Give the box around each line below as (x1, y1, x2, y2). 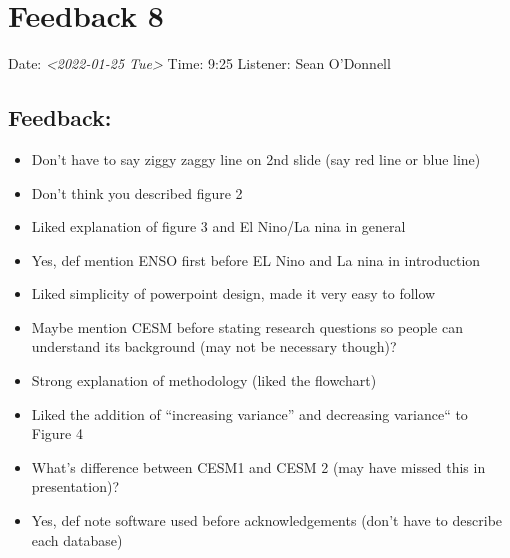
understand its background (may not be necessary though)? (31, 336, 397, 357)
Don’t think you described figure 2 (31, 182, 243, 203)
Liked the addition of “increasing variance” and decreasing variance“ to (31, 403, 468, 424)
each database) (31, 529, 123, 550)
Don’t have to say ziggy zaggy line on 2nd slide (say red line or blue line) (31, 148, 481, 169)
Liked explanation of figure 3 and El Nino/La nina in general (31, 216, 406, 237)
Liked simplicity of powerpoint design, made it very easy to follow (31, 283, 436, 304)
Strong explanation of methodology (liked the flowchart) (31, 370, 377, 391)
